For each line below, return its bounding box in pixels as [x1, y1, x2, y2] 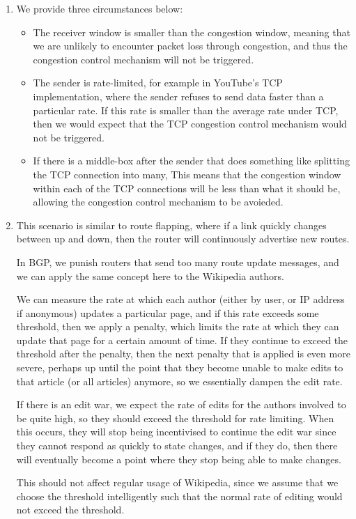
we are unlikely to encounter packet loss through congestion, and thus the [33, 38, 348, 53]
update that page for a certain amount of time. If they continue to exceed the [16, 332, 348, 347]
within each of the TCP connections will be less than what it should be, [33, 180, 341, 195]
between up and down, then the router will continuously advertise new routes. [16, 231, 350, 246]
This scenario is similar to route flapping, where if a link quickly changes [16, 217, 327, 232]
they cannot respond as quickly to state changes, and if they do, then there [16, 438, 338, 453]
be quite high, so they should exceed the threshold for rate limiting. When [16, 410, 334, 425]
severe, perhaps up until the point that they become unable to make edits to [16, 360, 343, 375]
